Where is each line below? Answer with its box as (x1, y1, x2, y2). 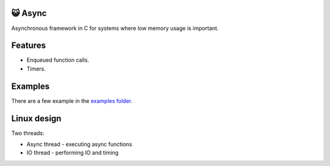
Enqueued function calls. (26, 56, 90, 64)
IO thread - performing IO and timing (26, 149, 119, 156)
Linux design (11, 113, 62, 124)
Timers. (26, 65, 46, 72)
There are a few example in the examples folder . (11, 97, 133, 104)
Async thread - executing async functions (26, 141, 133, 148)
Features (11, 40, 46, 51)
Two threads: (11, 129, 45, 137)
